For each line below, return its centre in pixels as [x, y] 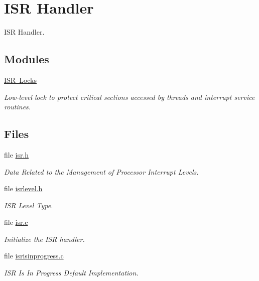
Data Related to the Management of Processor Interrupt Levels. [101, 171]
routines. [18, 107]
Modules [27, 59]
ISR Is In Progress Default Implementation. [71, 273]
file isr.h [17, 154]
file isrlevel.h [23, 188]
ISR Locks [21, 80]
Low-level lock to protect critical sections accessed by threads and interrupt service [129, 97]
